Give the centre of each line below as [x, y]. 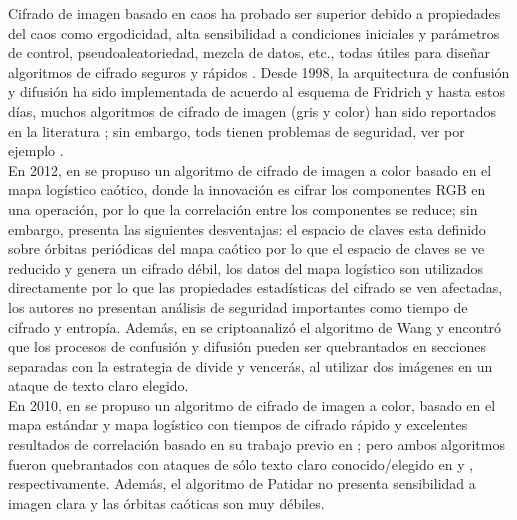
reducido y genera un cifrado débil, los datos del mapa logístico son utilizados [245, 267]
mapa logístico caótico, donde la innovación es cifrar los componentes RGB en [247, 189]
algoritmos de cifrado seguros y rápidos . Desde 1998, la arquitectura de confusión [259, 71]
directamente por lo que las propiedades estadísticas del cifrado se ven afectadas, [255, 287]
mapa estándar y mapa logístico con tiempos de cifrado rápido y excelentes [238, 424]
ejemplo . [36, 150]
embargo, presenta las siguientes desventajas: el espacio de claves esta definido [247, 228]
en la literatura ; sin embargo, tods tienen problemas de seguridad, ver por [236, 130]
